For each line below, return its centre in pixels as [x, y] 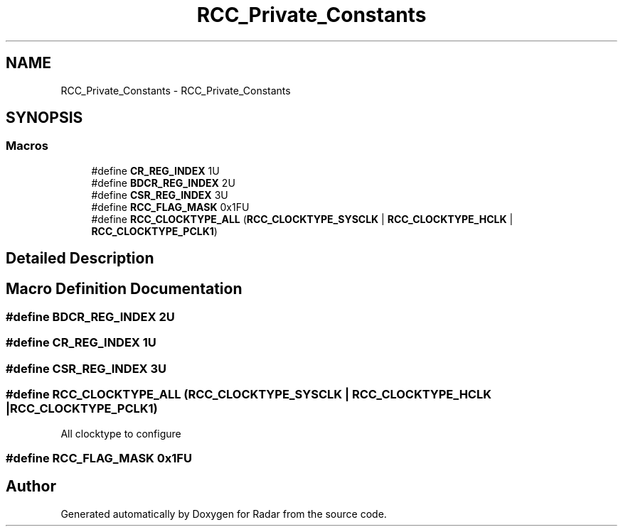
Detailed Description [80, 259]
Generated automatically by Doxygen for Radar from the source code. [224, 514]
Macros [27, 146]
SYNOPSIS [44, 118]
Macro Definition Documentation [124, 288]
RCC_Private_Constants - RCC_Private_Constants [176, 90]
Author [31, 487]
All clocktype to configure [121, 433]
